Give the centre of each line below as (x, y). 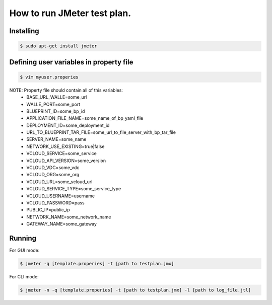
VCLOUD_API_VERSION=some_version (66, 161)
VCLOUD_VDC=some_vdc (53, 168)
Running (23, 238)
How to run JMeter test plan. (70, 13)
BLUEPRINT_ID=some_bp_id (56, 111)
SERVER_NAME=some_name (56, 139)
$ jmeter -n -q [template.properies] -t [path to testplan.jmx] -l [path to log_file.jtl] (135, 290)
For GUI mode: (24, 250)
